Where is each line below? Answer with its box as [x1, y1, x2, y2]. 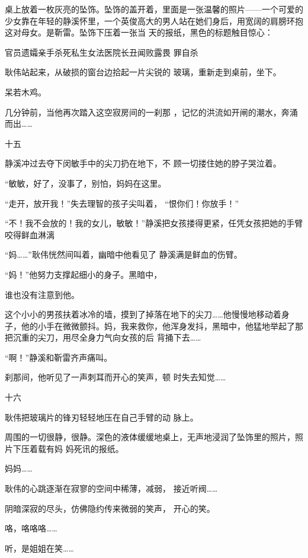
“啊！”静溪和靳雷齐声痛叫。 [5, 351, 113, 363]
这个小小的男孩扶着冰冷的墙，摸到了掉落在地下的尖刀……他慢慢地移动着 [5, 308, 281, 320]
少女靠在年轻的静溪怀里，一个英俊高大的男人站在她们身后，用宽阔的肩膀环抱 [5, 14, 303, 27]
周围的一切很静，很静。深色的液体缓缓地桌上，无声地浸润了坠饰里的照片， [5, 431, 295, 443]
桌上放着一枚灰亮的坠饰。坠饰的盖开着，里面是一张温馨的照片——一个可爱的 [5, 3, 303, 15]
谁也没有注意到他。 [5, 288, 79, 300]
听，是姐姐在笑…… [5, 541, 74, 554]
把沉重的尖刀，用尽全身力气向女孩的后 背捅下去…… [5, 331, 201, 344]
